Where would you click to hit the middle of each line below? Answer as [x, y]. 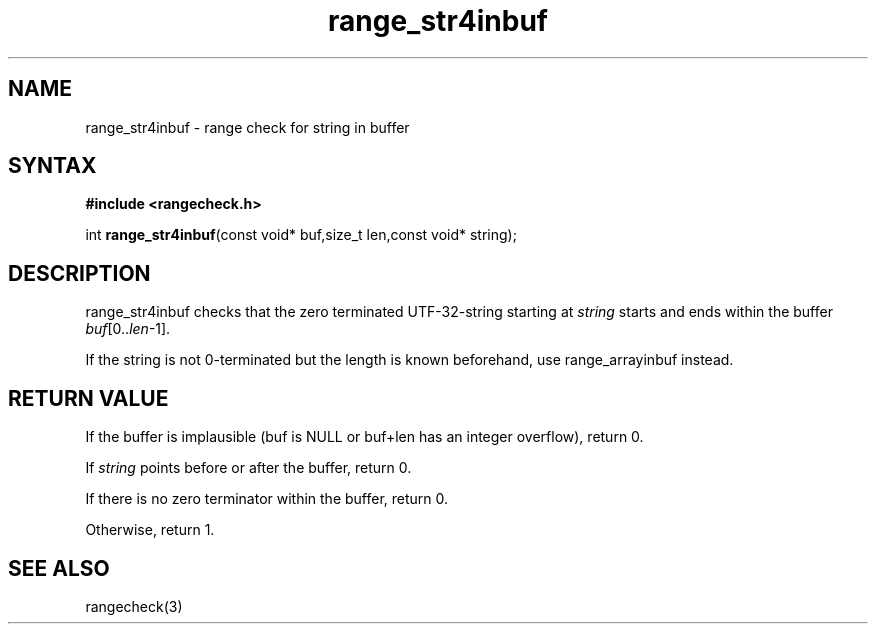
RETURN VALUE [88, 398]
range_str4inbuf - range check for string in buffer [247, 127]
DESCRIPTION [79, 273]
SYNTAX [52, 166]
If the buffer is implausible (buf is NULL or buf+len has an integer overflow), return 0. [364, 437]
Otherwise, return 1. [150, 530]
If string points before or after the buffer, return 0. [248, 468]
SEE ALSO [59, 568]
